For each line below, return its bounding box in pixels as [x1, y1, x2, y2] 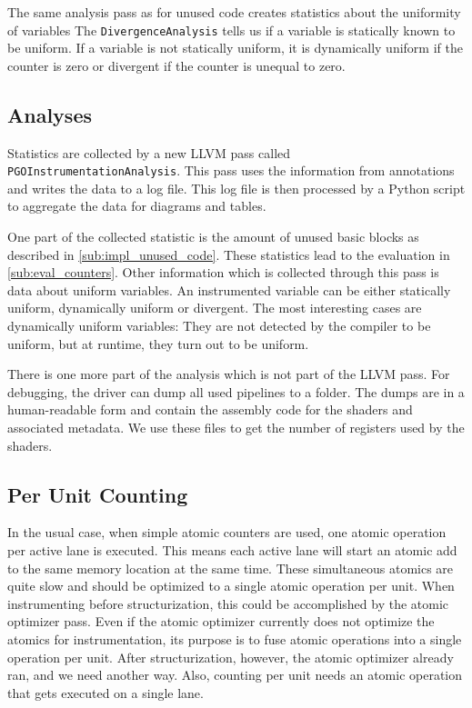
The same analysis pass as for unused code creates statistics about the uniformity [7, 3, 461, 21]
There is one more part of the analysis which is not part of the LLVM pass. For [7, 364, 450, 384]
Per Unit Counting [7, 480, 188, 508]
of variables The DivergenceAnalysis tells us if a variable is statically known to [7, 20, 456, 39]
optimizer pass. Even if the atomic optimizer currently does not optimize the [7, 612, 435, 631]
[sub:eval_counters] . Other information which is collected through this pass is [7, 263, 439, 282]
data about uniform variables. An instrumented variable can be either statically [7, 280, 451, 299]
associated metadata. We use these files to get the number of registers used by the [7, 418, 465, 437]
